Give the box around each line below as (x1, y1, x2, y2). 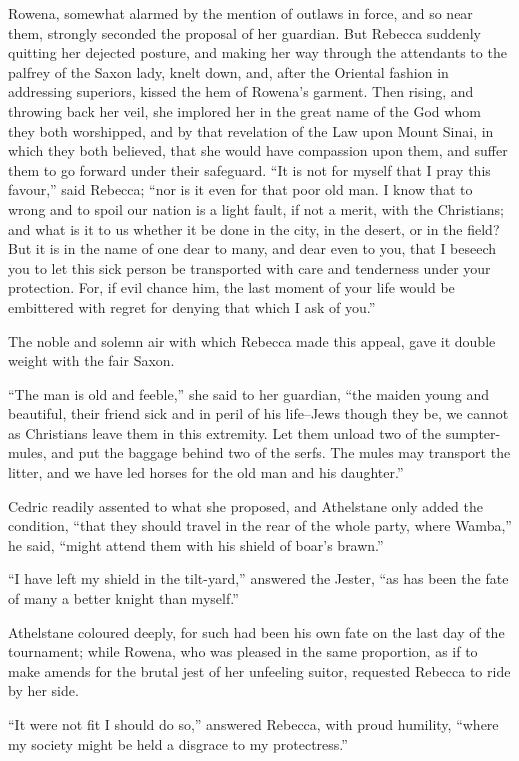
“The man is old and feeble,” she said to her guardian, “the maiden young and (8, 383, 489, 404)
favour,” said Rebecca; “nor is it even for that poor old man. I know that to (8, 179, 473, 200)
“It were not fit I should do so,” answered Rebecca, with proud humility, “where (8, 714, 499, 734)
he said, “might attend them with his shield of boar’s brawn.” (8, 534, 384, 555)
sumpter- (445, 422, 501, 443)
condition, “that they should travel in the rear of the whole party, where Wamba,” (8, 515, 512, 536)
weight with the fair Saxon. (8, 350, 175, 371)
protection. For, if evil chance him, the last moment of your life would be (8, 277, 455, 298)
